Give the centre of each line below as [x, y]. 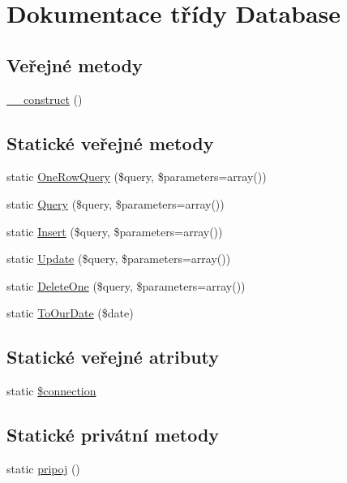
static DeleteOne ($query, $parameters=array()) [126, 285]
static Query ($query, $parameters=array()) [116, 203]
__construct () [45, 99]
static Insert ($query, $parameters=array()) [115, 231]
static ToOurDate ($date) [70, 313]
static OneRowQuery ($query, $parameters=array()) [137, 177]
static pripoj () [43, 468]
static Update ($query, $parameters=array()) [119, 259]
